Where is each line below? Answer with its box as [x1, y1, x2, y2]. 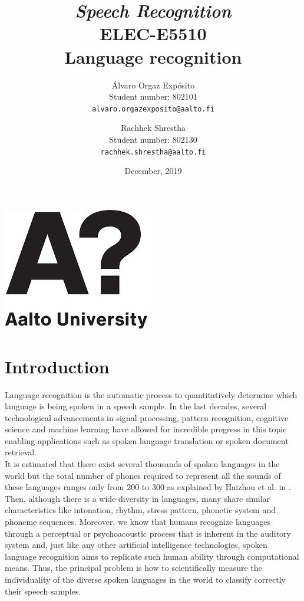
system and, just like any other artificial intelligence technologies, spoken [5, 538, 267, 551]
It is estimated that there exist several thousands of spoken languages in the [5, 458, 280, 470]
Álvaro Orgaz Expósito [111, 78, 195, 91]
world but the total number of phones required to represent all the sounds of [5, 469, 281, 481]
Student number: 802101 [109, 90, 197, 103]
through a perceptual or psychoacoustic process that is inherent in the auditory [5, 527, 291, 539]
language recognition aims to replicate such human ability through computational [5, 550, 299, 562]
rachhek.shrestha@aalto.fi [100, 147, 206, 156]
